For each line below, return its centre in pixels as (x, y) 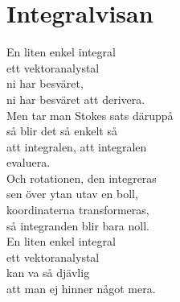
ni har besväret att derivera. (76, 99)
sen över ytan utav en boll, (72, 194)
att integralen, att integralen (77, 146)
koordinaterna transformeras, (78, 210)
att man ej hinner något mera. (81, 289)
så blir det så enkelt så (62, 131)
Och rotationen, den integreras (82, 178)
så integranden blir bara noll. (78, 225)
